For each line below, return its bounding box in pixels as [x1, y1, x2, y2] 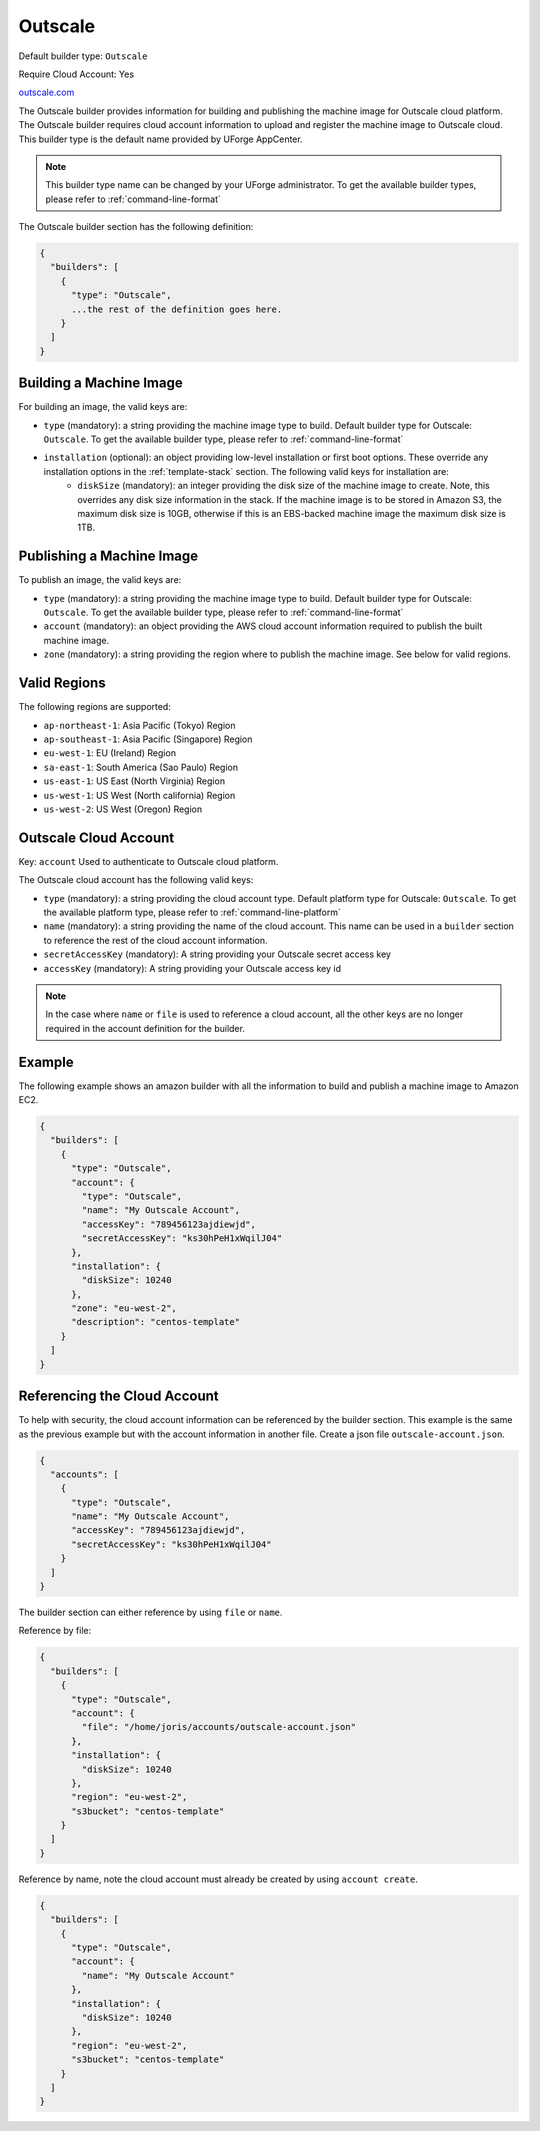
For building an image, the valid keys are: [18, 401, 188, 413]
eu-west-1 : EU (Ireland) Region [43, 747, 177, 759]
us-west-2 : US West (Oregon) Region [43, 803, 203, 815]
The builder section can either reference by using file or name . [18, 1606, 283, 1619]
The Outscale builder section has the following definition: [18, 221, 254, 233]
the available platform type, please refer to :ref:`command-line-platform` [43, 906, 342, 918]
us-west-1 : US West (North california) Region [43, 789, 236, 801]
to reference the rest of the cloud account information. [43, 934, 269, 946]
